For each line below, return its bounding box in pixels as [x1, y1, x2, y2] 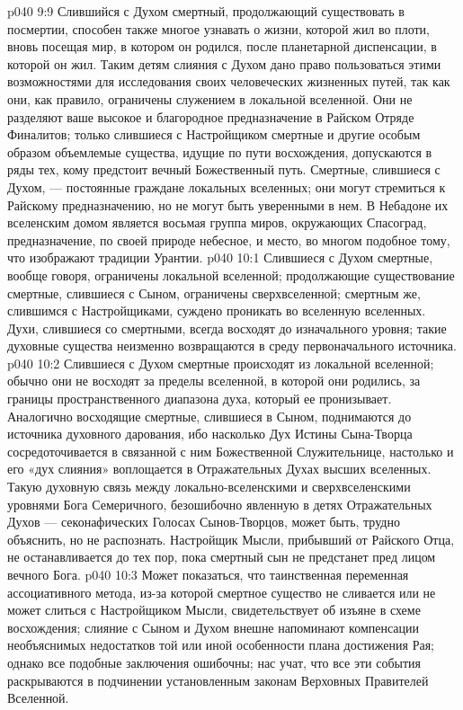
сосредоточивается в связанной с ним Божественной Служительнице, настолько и [7, 441, 454, 460]
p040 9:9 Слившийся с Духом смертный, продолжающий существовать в [7, 2, 405, 20]
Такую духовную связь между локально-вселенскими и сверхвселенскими [7, 477, 411, 496]
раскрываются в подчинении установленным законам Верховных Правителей [7, 670, 429, 689]
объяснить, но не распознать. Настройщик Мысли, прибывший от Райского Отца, [7, 529, 455, 548]
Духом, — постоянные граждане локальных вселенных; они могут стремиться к [7, 177, 446, 196]
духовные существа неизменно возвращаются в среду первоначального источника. [7, 336, 457, 355]
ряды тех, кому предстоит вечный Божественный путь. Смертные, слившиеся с [7, 160, 441, 179]
